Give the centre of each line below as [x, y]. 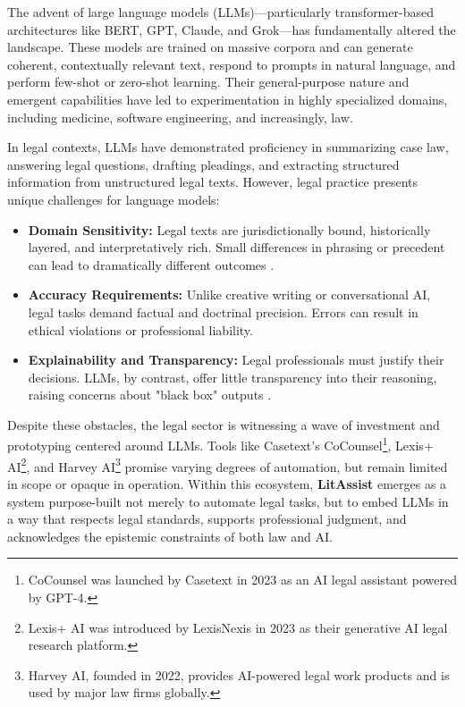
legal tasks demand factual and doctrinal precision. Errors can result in [223, 311]
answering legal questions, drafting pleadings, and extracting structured [203, 164]
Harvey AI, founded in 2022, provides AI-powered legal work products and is [239, 674]
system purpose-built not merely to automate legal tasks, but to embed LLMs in [228, 501]
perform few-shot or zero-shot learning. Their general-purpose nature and [208, 82]
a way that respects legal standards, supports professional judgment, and [207, 519]
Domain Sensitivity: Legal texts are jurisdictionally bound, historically [229, 229]
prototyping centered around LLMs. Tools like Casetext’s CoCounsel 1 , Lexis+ [220, 444]
